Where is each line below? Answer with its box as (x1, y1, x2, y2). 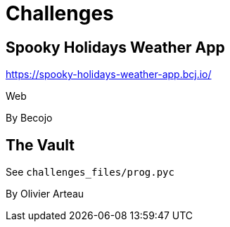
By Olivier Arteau (6, 188, 84, 200)
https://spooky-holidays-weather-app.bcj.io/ (6, 68, 212, 81)
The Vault (6, 136, 75, 154)
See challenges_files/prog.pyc (6, 166, 174, 179)
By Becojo (6, 112, 53, 124)
